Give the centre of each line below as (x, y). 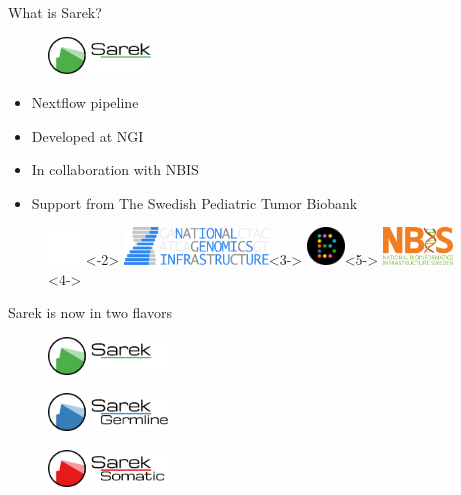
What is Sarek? (55, 12)
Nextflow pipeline (85, 101)
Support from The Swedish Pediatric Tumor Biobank (194, 202)
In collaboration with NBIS (115, 169)
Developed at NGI (87, 135)
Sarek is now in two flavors (90, 312)
